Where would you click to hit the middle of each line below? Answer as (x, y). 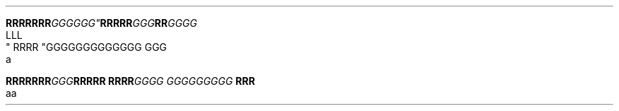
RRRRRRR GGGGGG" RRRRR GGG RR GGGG (101, 23)
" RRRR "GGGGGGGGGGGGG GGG (87, 47)
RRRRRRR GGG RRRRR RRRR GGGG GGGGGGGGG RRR (130, 81)
